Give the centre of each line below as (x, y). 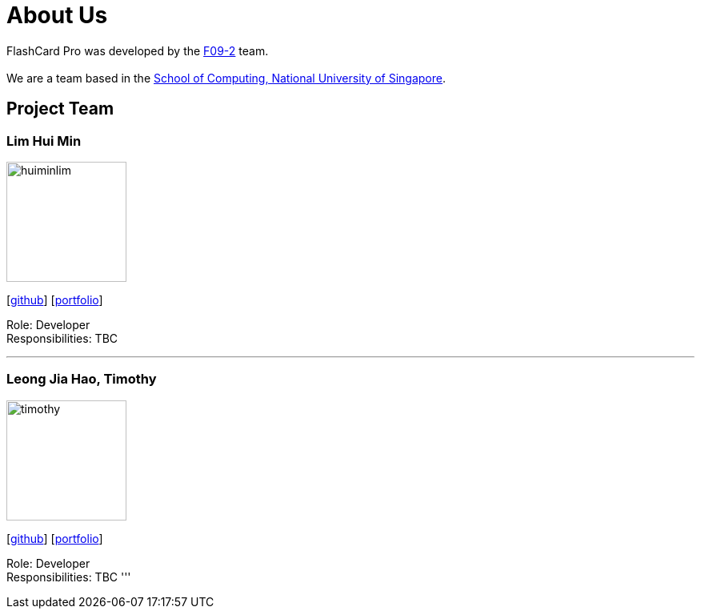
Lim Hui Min (44, 141)
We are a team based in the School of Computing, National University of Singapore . (226, 78)
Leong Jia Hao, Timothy (82, 379)
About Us (57, 15)
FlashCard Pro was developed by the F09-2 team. (138, 50)
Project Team (60, 109)
